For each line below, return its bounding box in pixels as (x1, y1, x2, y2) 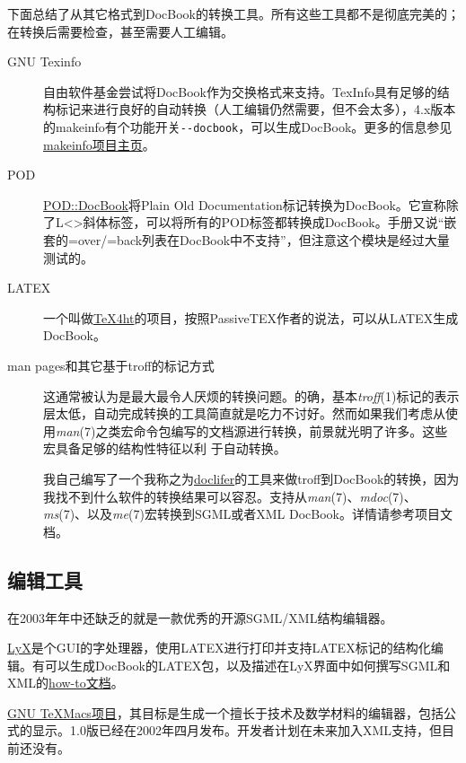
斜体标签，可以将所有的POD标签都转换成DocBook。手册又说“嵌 (83, 213, 457, 232)
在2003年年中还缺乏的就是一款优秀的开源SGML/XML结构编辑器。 (7, 608, 393, 627)
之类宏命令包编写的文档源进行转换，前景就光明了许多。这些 (95, 421, 448, 440)
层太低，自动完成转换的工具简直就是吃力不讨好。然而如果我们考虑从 (43, 404, 445, 423)
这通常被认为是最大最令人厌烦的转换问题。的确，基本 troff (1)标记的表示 (43, 386, 460, 405)
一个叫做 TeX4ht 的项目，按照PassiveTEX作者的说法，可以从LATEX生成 (43, 308, 459, 327)
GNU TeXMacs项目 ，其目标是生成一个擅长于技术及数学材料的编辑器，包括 (7, 703, 444, 722)
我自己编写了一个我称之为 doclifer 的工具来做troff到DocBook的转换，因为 (43, 469, 460, 487)
